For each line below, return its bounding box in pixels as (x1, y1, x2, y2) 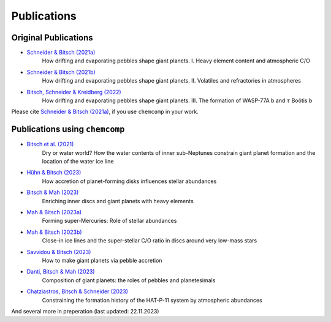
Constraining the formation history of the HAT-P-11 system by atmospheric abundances (42, 296, 263, 304)
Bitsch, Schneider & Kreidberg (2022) (26, 88, 122, 95)
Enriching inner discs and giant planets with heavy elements (42, 197, 194, 204)
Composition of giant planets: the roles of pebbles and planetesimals (42, 276, 216, 284)
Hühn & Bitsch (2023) (26, 169, 82, 176)
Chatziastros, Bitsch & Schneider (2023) (26, 288, 129, 295)
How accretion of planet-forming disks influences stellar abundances (42, 178, 217, 185)
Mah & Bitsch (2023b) (26, 228, 82, 236)
